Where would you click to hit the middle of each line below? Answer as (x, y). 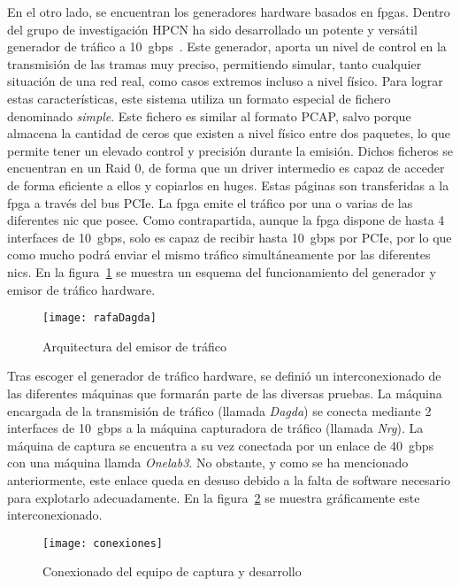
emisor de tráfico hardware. (81, 289)
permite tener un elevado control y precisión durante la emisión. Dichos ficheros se (230, 150)
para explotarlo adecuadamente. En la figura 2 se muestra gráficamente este (214, 497)
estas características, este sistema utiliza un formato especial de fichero (199, 98)
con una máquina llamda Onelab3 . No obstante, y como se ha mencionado (208, 463)
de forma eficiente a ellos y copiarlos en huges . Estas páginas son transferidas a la (228, 185)
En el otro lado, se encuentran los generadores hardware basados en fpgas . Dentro (229, 12)
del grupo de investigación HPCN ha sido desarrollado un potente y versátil (212, 29)
